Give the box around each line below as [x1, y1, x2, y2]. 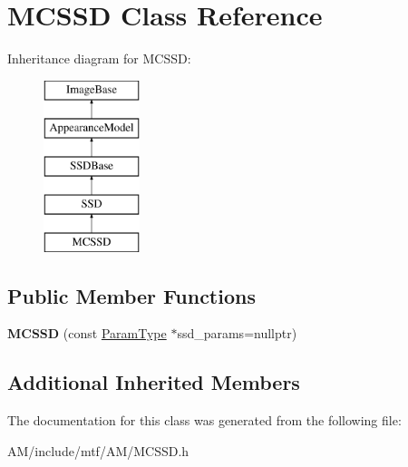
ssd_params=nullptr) [177, 324, 297, 343]
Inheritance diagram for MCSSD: [7, 49, 191, 68]
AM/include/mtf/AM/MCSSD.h [7, 441, 189, 460]
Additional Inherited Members [7, 368, 300, 396]
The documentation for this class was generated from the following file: [7, 411, 402, 430]
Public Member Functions [7, 281, 256, 309]
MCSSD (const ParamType [7, 324, 167, 343]
